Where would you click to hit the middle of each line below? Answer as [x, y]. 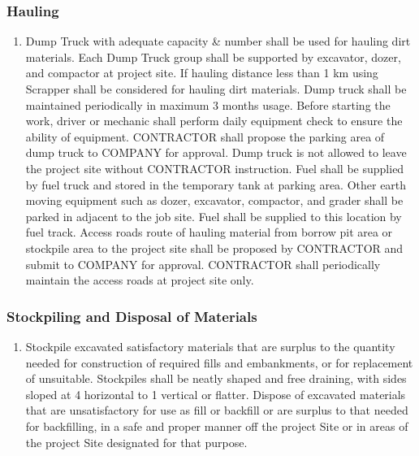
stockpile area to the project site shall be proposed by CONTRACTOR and [214, 248]
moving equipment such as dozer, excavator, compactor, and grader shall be [214, 200]
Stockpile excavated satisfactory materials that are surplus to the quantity [210, 346]
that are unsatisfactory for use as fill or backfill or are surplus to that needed [217, 410]
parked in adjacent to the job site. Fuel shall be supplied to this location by [214, 216]
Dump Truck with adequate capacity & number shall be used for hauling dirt [218, 41]
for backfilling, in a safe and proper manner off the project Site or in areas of [217, 426]
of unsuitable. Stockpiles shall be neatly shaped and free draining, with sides [216, 378]
